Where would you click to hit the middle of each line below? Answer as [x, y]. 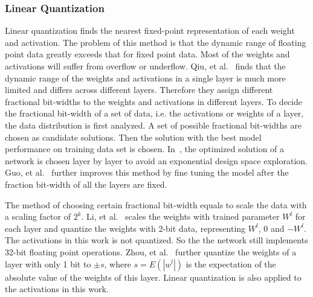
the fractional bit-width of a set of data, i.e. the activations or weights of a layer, [154, 113]
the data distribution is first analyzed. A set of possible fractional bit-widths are [153, 125]
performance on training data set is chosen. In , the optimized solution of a [145, 149]
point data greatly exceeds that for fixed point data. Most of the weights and [147, 54]
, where [118, 263]
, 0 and [271, 228]
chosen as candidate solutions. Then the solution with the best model [133, 137]
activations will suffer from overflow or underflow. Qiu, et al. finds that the [145, 66]
